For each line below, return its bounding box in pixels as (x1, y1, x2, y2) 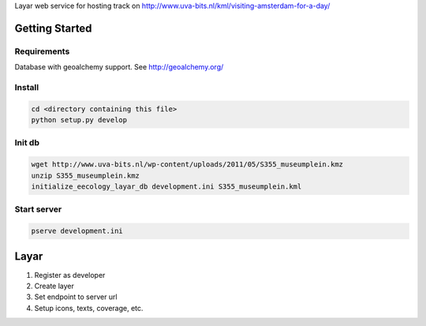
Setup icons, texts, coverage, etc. (34, 303, 144, 313)
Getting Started (14, 21, 92, 35)
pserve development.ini (31, 227, 124, 236)
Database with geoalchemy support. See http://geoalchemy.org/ (14, 62, 224, 72)
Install (14, 81, 39, 92)
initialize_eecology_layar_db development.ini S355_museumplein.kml (31, 182, 302, 191)
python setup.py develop (31, 115, 128, 125)
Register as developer (34, 270, 106, 279)
